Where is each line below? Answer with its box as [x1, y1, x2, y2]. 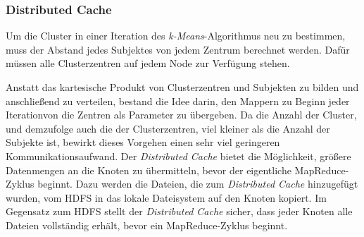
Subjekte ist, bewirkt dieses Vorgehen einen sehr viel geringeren [6, 135, 280, 150]
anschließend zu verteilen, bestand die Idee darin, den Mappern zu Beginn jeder [6, 93, 350, 108]
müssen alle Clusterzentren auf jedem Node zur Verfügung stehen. [6, 56, 290, 71]
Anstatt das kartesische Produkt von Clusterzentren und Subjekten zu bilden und [6, 80, 359, 94]
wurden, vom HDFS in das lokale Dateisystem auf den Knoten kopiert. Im [6, 190, 327, 205]
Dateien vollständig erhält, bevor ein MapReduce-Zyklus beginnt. [6, 217, 288, 232]
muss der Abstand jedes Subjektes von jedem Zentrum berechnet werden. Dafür [6, 42, 350, 56]
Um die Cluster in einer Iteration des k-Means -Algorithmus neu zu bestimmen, [6, 28, 346, 43]
